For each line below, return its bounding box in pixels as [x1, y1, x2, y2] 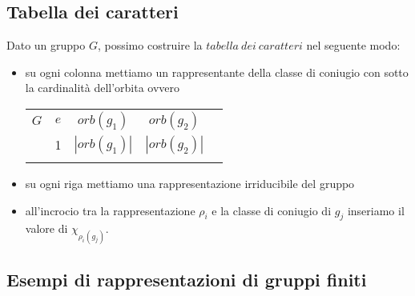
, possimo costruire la [97, 37, 203, 54]
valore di [25, 220, 68, 237]
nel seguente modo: [306, 37, 401, 54]
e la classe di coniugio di [212, 202, 332, 218]
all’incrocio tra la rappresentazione [25, 202, 195, 218]
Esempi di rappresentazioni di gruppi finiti [6, 266, 367, 291]
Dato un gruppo [6, 37, 86, 54]
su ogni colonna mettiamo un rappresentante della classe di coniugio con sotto [25, 63, 409, 80]
